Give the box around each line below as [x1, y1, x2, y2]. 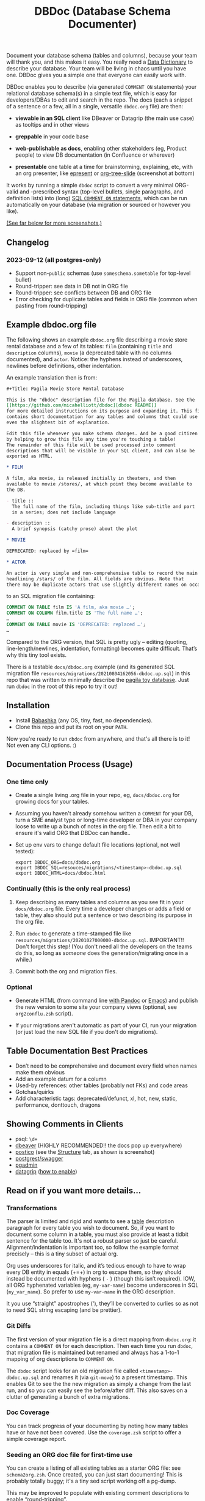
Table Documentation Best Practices [6, 1046, 148, 1057]
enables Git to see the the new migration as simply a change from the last [6, 1380, 191, 1387]
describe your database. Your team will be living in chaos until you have [6, 65, 187, 72]
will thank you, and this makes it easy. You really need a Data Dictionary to [6, 58, 193, 66]
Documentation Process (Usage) [6, 759, 133, 769]
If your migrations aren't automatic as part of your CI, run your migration [15, 1021, 197, 1029]
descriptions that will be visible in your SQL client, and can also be [6, 447, 195, 454]
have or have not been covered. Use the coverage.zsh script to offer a [6, 1428, 182, 1436]
